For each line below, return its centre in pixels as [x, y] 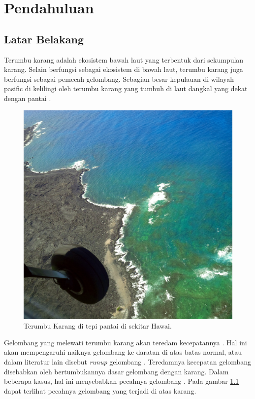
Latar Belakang [44, 39]
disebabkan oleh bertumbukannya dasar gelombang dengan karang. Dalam [116, 371]
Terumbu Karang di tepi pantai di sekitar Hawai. [98, 326]
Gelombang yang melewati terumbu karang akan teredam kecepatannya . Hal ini [126, 342]
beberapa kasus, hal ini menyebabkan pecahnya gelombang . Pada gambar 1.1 [122, 381]
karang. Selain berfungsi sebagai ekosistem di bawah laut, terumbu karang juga [124, 69]
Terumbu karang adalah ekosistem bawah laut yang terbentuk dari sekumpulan [124, 59]
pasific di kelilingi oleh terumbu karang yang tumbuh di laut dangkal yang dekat [126, 88]
